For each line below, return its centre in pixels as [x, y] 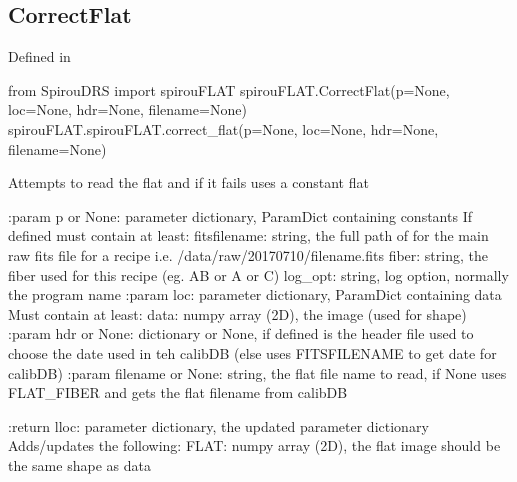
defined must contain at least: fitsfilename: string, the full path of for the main [248, 235]
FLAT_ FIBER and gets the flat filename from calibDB [178, 392]
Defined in [39, 56]
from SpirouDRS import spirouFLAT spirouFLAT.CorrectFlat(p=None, [229, 89]
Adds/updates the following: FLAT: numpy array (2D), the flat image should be [254, 445]
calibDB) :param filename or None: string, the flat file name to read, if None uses [257, 372]
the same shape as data [79, 464]
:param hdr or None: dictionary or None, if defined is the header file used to [241, 333]
